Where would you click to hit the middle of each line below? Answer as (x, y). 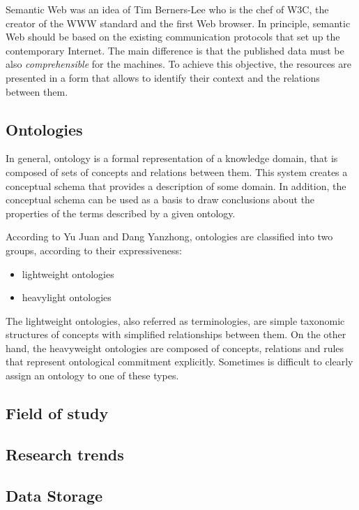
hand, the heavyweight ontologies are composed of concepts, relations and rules (175, 348)
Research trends (65, 454)
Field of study (57, 413)
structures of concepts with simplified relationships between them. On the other (176, 334)
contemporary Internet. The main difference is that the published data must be (175, 50)
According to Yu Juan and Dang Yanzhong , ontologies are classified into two (169, 236)
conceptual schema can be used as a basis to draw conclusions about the (160, 199)
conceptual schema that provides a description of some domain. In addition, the (176, 185)
